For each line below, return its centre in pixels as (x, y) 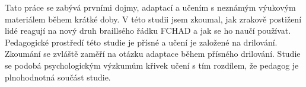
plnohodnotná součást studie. (58, 77)
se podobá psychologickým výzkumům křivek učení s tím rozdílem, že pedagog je (152, 65)
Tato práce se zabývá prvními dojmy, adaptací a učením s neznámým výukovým (150, 7)
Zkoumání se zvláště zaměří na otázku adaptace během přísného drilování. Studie (153, 54)
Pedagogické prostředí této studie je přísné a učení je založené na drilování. (141, 42)
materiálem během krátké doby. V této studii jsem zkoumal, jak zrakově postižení (153, 19)
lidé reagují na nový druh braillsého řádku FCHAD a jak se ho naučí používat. (148, 30)
